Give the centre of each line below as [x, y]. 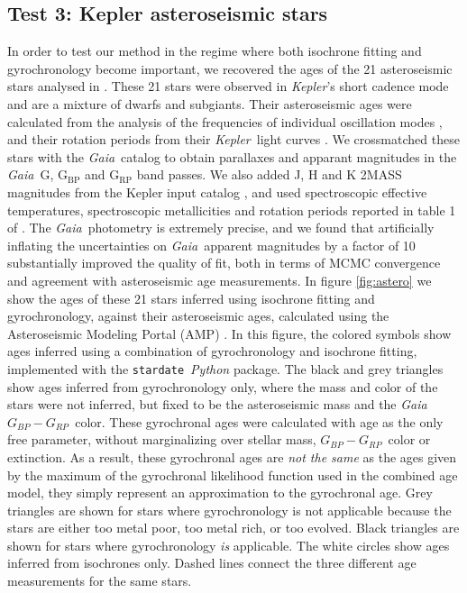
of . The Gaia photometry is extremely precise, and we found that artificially [221, 228]
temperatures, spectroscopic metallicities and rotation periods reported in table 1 [232, 210]
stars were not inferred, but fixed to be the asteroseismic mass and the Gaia [217, 404]
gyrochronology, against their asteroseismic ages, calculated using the [198, 316]
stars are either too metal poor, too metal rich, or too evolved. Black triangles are [233, 528]
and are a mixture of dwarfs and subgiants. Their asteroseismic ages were [210, 103]
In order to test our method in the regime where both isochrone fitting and [215, 51]
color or [409, 439]
